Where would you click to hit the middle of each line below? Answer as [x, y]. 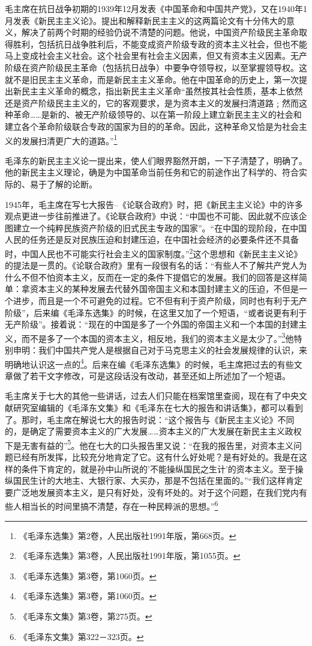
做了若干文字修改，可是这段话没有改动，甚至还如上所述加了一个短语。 [151, 375]
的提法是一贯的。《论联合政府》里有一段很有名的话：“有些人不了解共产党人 [152, 265]
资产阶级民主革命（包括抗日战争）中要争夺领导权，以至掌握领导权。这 [168, 67]
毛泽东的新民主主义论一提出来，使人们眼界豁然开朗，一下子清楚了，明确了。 [156, 160]
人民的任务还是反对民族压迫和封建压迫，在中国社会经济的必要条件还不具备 [152, 239]
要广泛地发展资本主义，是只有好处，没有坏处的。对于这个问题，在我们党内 [152, 492]
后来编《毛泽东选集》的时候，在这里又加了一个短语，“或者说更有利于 [170, 312]
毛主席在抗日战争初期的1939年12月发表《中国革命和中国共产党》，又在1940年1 [156, 8]
